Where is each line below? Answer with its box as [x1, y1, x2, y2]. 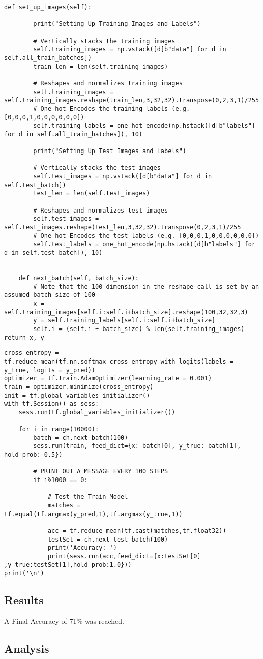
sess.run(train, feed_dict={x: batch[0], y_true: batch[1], [33, 442, 241, 450]
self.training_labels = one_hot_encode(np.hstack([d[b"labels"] [33, 122, 255, 130]
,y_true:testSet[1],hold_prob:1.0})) [4, 561, 132, 568]
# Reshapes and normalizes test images [33, 206, 168, 214]
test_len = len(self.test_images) [33, 190, 150, 197]
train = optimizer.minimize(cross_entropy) [4, 383, 154, 391]
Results [4, 592, 44, 608]
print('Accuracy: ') [47, 544, 117, 552]
